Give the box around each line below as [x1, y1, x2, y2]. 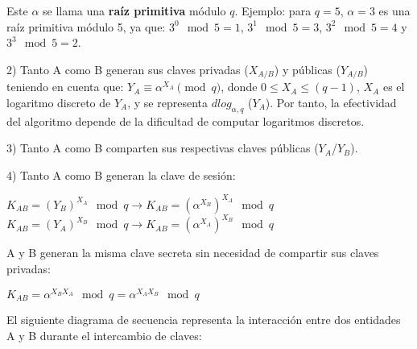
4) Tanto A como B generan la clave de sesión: [6, 166, 236, 183]
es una [378, 2, 411, 19]
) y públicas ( [274, 60, 341, 77]
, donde [221, 78, 258, 95]
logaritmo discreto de [6, 93, 111, 110]
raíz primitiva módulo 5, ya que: [6, 18, 166, 35]
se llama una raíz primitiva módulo [43, 2, 226, 19]
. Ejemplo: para [234, 2, 312, 19]
